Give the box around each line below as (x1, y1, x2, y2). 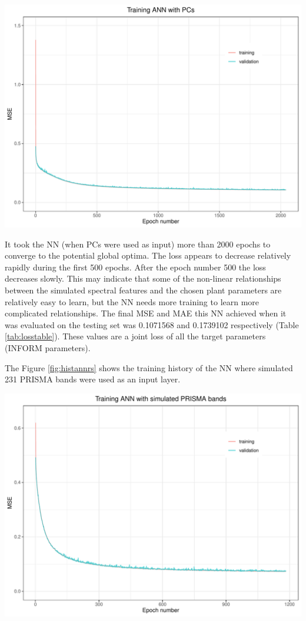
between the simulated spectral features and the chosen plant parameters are (5, 283, 282, 296)
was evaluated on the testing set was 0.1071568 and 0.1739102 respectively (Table (5, 318, 299, 331)
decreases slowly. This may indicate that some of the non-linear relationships (5, 272, 281, 285)
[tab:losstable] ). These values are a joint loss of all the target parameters (5, 330, 266, 342)
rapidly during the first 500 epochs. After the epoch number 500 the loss (5, 260, 266, 273)
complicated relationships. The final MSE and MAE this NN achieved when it (5, 307, 287, 319)
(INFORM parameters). (5, 341, 91, 354)
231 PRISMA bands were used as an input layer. (5, 373, 181, 385)
